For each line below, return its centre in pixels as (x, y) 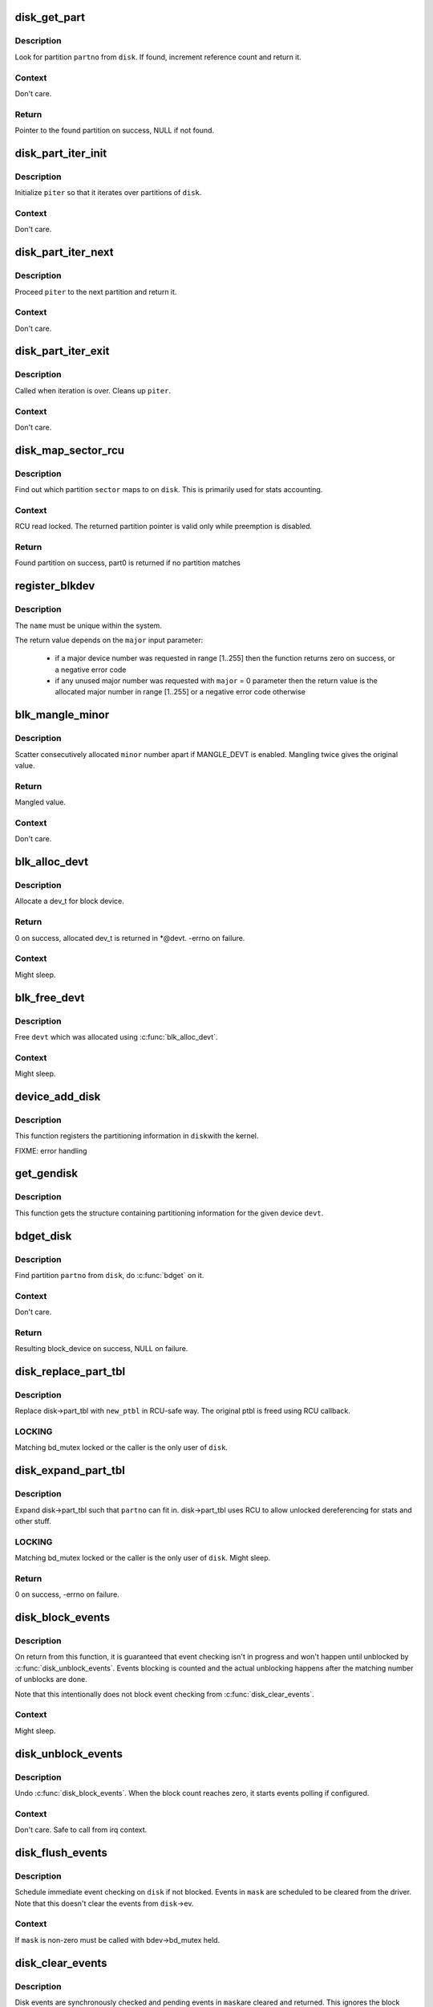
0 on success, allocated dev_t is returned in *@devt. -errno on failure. (130, 938)
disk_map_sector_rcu (69, 450)
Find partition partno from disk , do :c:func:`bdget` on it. (109, 1275)
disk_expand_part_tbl (70, 1470)
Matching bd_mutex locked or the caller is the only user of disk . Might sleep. (143, 1558)
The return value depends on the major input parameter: (109, 640)
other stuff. (33, 1521)
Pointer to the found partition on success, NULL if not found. (115, 130)
